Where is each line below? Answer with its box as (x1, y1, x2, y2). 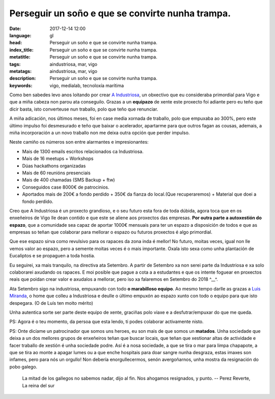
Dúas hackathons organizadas (22, 163, 86, 169)
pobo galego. (9, 363, 38, 369)
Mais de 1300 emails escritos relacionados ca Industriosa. (22, 148, 144, 154)
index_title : (9, 46, 34, 53)
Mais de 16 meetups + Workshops (22, 155, 94, 162)
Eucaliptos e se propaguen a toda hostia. (9, 253, 95, 259)
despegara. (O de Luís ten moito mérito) (9, 300, 94, 306)
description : (9, 75, 36, 82)
